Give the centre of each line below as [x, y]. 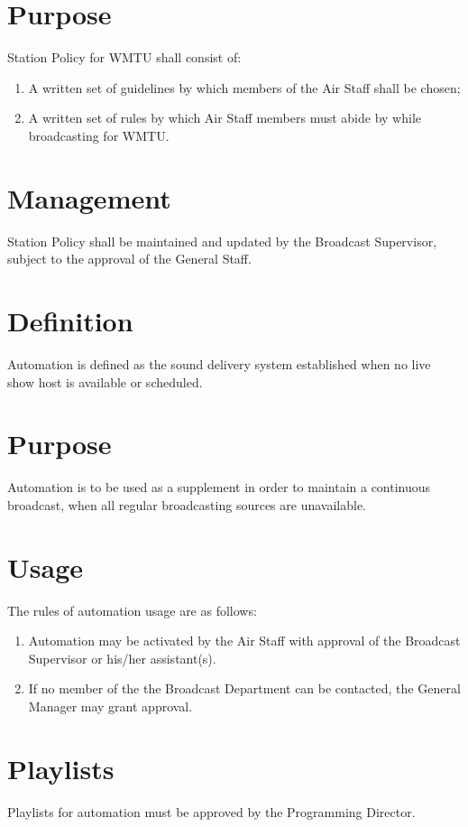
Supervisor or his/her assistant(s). [122, 658]
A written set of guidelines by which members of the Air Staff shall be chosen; [244, 87]
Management [89, 197]
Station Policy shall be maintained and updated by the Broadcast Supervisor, [222, 241]
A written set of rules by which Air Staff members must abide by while [225, 118]
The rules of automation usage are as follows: [132, 610]
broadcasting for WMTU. [99, 135]
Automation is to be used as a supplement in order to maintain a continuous [219, 487]
